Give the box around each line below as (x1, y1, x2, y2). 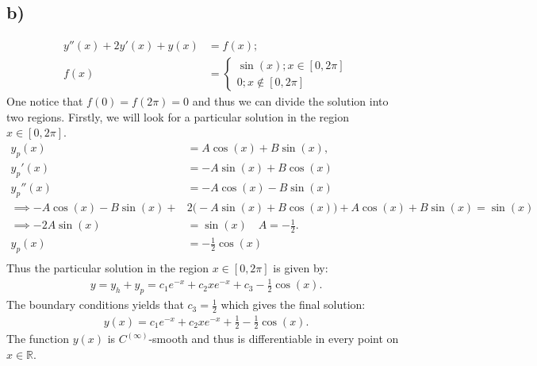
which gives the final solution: (221, 296, 366, 313)
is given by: (273, 260, 328, 276)
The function (6, 330, 69, 347)
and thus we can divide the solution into (192, 93, 389, 110)
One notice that (6, 93, 83, 110)
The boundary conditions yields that (6, 296, 184, 313)
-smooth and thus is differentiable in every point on (148, 330, 399, 347)
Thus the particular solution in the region (6, 260, 209, 276)
